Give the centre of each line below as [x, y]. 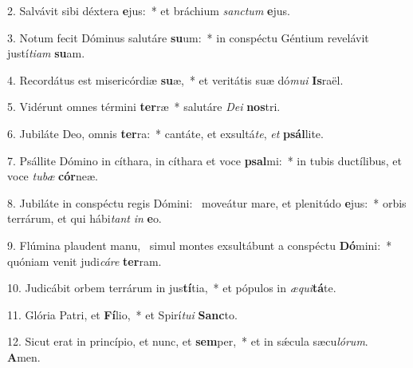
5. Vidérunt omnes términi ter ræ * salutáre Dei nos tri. [144, 107]
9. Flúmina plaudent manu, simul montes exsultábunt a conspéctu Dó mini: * [200, 245]
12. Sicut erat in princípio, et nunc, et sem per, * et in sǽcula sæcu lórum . [188, 341]
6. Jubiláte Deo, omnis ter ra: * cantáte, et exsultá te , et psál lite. [165, 133]
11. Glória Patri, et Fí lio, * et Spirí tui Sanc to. [122, 314]
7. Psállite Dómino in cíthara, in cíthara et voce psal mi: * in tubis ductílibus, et [205, 160]
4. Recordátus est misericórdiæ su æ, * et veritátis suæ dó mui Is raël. [175, 79]
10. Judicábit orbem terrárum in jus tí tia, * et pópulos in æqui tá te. [172, 288]
